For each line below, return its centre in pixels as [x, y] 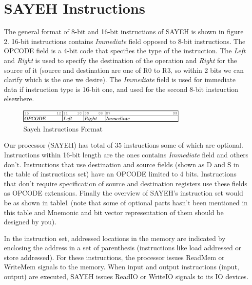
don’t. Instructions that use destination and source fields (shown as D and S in [122, 164]
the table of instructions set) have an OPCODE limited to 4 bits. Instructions [120, 174]
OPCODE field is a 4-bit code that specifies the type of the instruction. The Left [125, 51]
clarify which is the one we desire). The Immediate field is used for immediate [120, 79]
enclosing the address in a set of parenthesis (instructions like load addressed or [123, 248]
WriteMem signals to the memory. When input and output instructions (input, [122, 267]
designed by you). [30, 222]
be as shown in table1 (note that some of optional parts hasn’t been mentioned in [126, 202]
